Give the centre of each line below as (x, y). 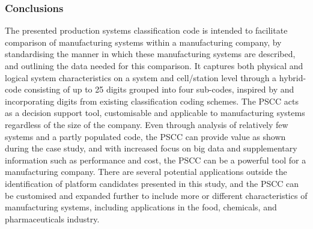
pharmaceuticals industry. (52, 218)
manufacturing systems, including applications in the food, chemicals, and (141, 207)
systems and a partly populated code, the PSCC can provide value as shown (145, 136)
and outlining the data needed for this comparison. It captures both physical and (154, 66)
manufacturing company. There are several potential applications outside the (146, 172)
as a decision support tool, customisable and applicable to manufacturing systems (155, 113)
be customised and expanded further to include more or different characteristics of (156, 195)
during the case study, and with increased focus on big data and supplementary (151, 148)
